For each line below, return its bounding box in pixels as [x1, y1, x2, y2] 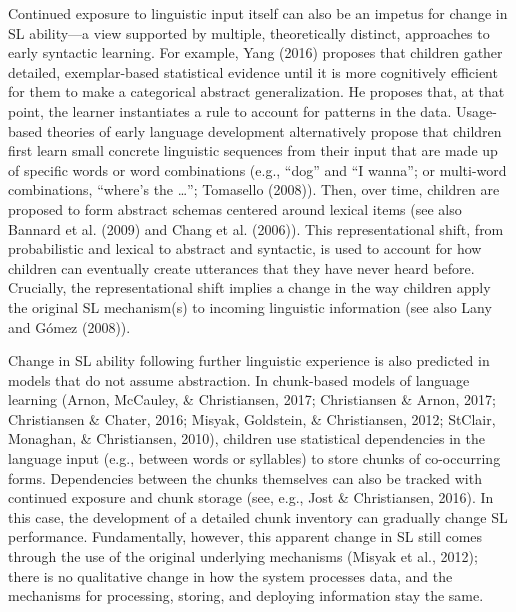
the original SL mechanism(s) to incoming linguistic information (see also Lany [8, 296, 492, 317]
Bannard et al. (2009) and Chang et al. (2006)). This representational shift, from [8, 218, 504, 239]
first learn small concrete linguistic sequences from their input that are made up [8, 140, 498, 161]
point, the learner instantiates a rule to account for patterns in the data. [8, 100, 452, 121]
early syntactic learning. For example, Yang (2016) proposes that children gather [8, 42, 503, 63]
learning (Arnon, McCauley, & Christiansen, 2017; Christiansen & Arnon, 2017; [8, 389, 496, 410]
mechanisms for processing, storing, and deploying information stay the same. [8, 585, 484, 606]
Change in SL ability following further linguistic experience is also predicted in [8, 350, 490, 371]
